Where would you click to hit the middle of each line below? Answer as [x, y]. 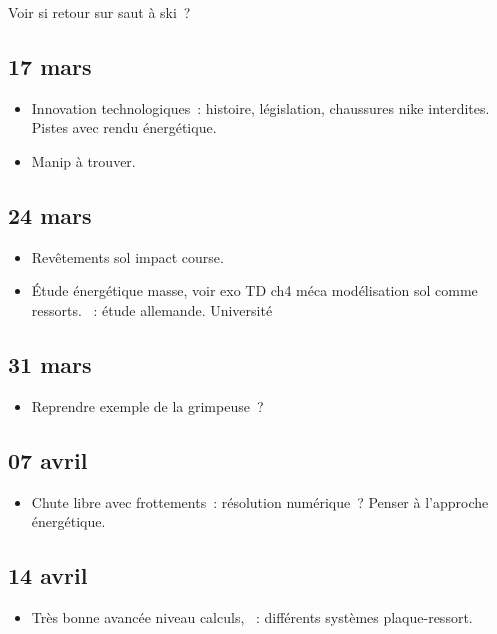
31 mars [50, 363]
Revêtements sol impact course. [127, 256]
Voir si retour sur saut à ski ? [99, 12]
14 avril [48, 575]
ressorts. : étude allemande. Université [152, 309]
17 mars [50, 65]
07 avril [48, 459]
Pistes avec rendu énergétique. [124, 127]
